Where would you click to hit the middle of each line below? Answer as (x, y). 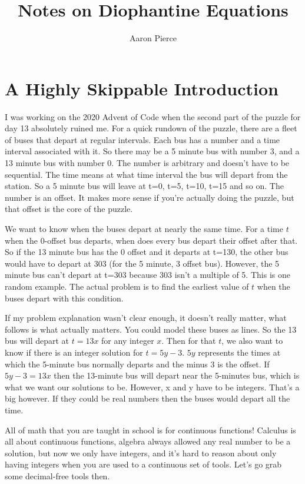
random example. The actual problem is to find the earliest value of (127, 286)
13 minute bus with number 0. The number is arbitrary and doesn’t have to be (147, 163)
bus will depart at (37, 341)
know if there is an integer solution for (74, 352)
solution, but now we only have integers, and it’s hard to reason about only (141, 452)
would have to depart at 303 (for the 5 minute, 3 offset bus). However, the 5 (142, 263)
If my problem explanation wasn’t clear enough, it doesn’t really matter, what (146, 318)
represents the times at (239, 352)
